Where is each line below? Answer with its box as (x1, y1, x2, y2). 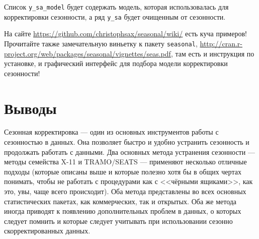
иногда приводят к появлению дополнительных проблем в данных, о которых (4, 206, 241, 216)
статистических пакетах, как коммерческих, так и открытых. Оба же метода (4, 196, 237, 206)
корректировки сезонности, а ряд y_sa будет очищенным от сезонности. (4, 11, 226, 22)
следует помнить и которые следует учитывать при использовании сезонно (4, 215, 233, 226)
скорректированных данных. (4, 225, 91, 236)
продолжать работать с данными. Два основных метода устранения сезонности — (4, 146, 255, 157)
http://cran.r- (200, 38, 242, 48)
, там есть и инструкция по (170, 48, 254, 58)
